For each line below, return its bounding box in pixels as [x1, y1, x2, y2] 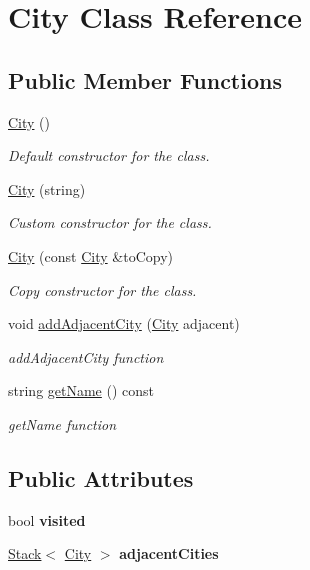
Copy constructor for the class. [8, 279, 197, 300]
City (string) [8, 178, 86, 199]
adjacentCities [119, 543, 219, 564]
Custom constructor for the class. [8, 212, 212, 233]
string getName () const [8, 380, 155, 401]
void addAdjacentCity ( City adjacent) [8, 313, 240, 334]
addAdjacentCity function [8, 346, 164, 367]
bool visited [8, 509, 86, 530]
